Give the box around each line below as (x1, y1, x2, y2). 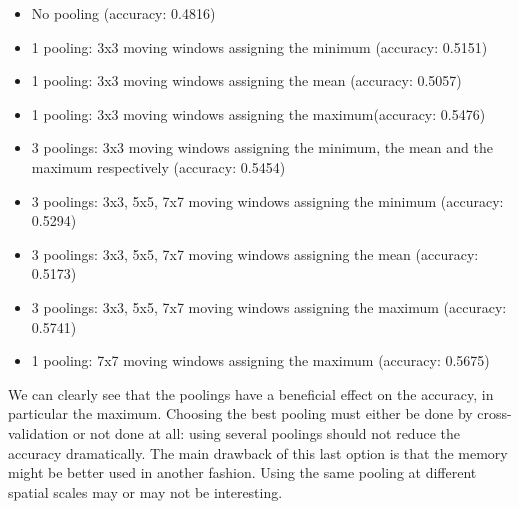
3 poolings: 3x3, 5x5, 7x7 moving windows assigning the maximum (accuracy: (31, 296, 507, 317)
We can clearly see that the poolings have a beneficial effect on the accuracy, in (8, 383, 494, 404)
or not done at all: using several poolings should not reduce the (72, 422, 460, 443)
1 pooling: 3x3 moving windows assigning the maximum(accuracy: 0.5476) (31, 103, 486, 124)
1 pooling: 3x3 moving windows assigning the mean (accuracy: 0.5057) (31, 70, 462, 91)
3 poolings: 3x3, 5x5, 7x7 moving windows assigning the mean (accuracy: (31, 243, 479, 264)
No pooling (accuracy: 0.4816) (31, 3, 216, 23)
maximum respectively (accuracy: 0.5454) (31, 156, 286, 177)
